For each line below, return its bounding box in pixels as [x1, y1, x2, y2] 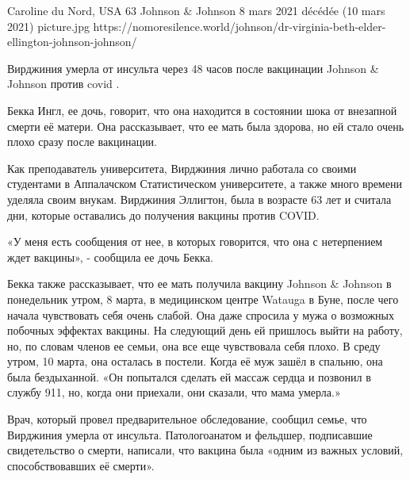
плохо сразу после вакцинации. [7, 133, 158, 150]
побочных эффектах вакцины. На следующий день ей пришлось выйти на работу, [7, 322, 403, 339]
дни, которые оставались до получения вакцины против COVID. [7, 206, 320, 223]
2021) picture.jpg [7, 17, 90, 34]
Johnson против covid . [7, 75, 120, 92]
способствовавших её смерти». [7, 457, 155, 473]
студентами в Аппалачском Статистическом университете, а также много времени [7, 175, 402, 192]
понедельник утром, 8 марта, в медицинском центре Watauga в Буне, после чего [7, 290, 399, 307]
